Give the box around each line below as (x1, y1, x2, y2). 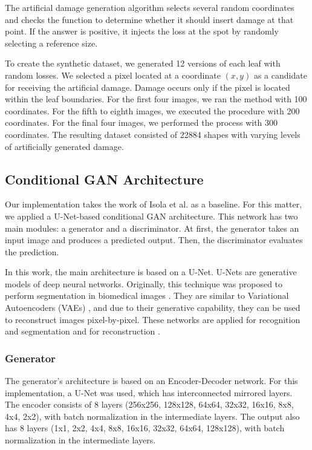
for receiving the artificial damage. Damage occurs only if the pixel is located (5, 80, 290, 93)
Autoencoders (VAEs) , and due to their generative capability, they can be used (5, 301, 301, 314)
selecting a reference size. (5, 36, 98, 49)
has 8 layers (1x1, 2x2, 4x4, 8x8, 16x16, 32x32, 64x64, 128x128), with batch (5, 422, 285, 434)
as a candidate (253, 68, 307, 81)
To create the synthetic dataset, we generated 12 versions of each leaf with (5, 57, 281, 70)
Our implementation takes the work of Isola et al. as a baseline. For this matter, (5, 198, 302, 210)
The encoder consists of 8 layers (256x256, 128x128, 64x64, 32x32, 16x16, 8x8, (5, 398, 294, 411)
